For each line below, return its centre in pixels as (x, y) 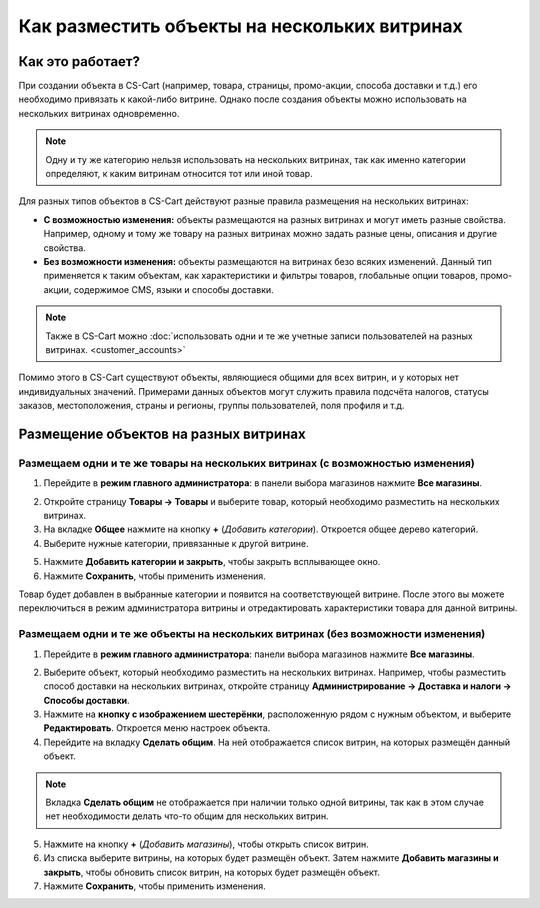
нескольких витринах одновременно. (99, 113)
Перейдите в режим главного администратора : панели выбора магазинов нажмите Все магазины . (259, 654)
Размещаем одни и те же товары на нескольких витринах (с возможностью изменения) (246, 463)
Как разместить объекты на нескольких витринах (241, 26)
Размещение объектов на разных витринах (162, 433)
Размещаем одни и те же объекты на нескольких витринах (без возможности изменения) (252, 634)
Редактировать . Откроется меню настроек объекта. (157, 728)
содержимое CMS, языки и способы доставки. (173, 289)
